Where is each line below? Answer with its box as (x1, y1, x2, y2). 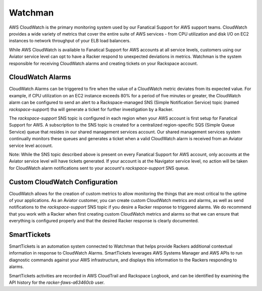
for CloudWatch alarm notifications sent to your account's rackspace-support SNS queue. (9, 165, 189, 171)
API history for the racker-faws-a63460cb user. (9, 280, 105, 286)
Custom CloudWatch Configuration (9, 178, 118, 186)
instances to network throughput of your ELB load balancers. (9, 38, 131, 44)
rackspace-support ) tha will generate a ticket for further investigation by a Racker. (9, 106, 174, 112)
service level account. (9, 143, 53, 148)
